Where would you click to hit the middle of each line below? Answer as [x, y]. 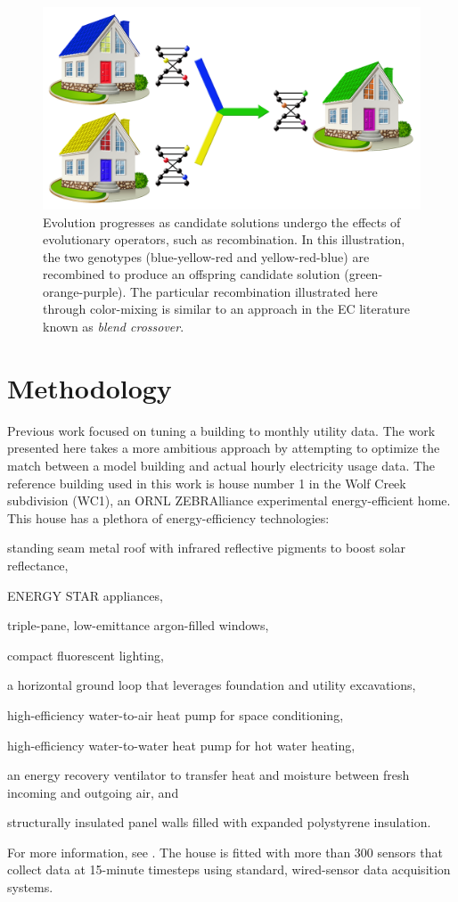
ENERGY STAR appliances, [85, 595]
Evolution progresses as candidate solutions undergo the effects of [222, 221]
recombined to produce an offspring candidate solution [192, 274]
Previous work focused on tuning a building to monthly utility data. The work [221, 430]
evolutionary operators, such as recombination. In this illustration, [224, 239]
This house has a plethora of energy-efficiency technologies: [168, 517]
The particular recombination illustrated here [254, 291]
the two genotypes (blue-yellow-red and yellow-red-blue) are [206, 256]
